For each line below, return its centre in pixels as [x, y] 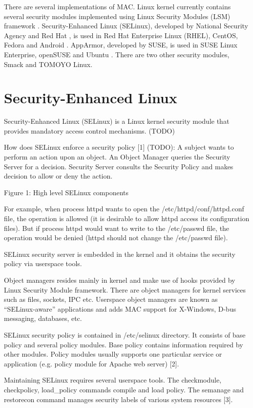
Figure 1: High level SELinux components [66, 192]
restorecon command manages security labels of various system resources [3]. [118, 399]
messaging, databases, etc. [43, 318]
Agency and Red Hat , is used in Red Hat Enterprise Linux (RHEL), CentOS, [121, 35]
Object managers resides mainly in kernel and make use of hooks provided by [120, 280]
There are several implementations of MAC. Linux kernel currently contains [117, 6]
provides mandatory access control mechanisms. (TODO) [89, 130]
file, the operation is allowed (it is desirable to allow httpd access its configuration [127, 218]
